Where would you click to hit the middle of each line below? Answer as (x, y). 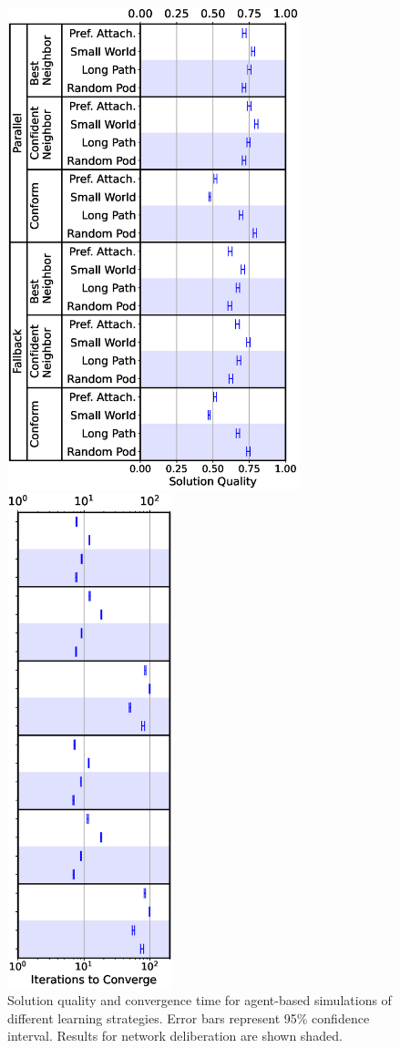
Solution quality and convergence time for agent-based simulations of (200, 1000)
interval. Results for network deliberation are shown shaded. (175, 1036)
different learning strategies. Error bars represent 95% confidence (189, 1017)
